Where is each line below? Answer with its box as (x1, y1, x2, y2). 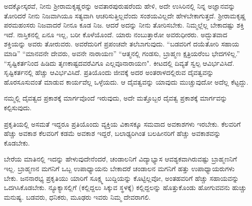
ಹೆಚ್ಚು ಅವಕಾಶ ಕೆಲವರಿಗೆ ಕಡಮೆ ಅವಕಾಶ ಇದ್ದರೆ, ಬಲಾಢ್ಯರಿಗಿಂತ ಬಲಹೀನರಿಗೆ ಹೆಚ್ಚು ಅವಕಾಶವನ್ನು (4, 128, 221, 138)
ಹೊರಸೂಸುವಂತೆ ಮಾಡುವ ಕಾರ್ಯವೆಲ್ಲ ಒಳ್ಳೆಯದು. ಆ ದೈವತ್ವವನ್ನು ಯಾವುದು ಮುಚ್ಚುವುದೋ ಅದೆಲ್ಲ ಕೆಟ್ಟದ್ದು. (4, 76, 249, 87)
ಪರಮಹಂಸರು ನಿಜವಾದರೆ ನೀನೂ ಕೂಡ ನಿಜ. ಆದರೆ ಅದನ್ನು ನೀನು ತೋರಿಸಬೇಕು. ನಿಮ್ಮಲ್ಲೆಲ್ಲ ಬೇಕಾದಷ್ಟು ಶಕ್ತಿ (4, 20, 244, 30)
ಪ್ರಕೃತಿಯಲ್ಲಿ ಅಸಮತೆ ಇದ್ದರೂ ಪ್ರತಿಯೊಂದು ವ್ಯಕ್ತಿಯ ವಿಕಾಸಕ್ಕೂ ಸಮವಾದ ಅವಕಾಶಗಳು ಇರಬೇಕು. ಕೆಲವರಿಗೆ (4, 118, 241, 129)
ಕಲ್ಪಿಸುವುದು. (4, 102, 32, 112)
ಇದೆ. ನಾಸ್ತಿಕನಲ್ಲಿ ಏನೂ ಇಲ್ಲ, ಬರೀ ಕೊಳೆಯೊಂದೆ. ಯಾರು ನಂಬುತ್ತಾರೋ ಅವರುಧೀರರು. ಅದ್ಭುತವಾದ (4, 29, 227, 39)
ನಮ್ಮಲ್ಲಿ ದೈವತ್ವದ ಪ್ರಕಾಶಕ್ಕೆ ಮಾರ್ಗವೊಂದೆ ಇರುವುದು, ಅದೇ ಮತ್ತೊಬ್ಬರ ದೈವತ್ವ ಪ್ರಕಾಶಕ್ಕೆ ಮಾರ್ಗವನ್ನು (4, 93, 228, 103)
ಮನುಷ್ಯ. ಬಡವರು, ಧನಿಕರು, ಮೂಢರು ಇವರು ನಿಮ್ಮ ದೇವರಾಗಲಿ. (4, 191, 151, 202)
